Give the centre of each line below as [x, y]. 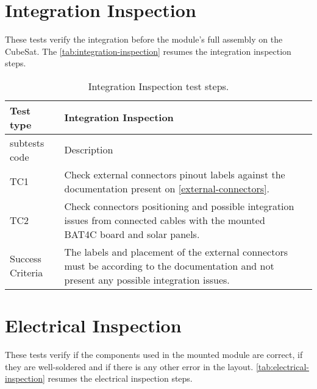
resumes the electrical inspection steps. [120, 378]
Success [26, 259]
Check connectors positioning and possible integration [179, 206]
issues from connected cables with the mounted [165, 220]
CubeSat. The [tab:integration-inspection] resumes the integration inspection [148, 51]
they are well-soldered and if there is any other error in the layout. [129, 366]
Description [89, 150]
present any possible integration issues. [147, 279]
